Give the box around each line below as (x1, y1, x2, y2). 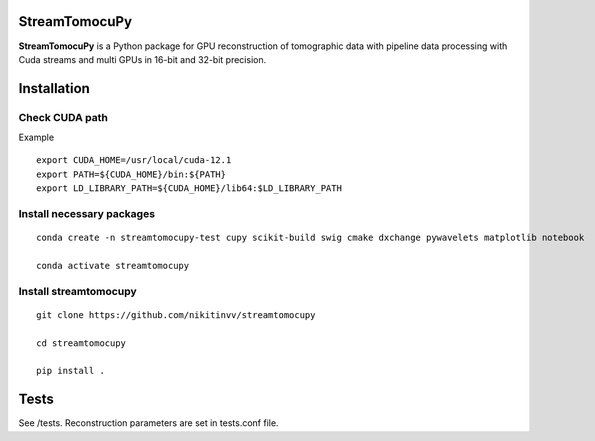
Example (18, 131, 55, 144)
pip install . (36, 365, 105, 377)
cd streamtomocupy (36, 337, 127, 349)
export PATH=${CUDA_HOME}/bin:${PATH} (36, 168, 227, 180)
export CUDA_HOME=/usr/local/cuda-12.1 (36, 155, 232, 166)
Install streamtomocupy (18, 284, 137, 298)
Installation (18, 80, 90, 97)
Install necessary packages (18, 207, 155, 220)
